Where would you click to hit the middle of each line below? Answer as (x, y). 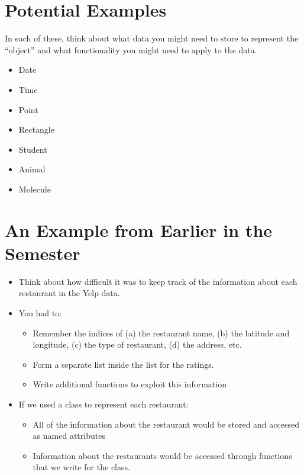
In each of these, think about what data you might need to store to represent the (152, 38)
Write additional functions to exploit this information (130, 384)
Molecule (35, 189)
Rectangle (36, 129)
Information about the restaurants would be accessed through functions (162, 455)
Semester (43, 253)
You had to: (40, 312)
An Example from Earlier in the (139, 230)
